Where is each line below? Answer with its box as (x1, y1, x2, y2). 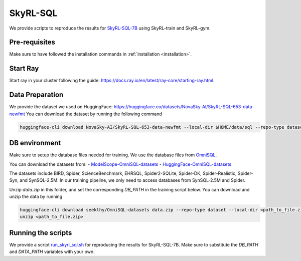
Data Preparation (9, 91, 64, 99)
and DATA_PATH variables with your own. (9, 248, 95, 255)
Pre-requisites (9, 38, 55, 47)
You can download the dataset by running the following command (26, 111, 163, 117)
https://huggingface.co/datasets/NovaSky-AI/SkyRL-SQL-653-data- (113, 104, 254, 110)
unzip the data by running (9, 193, 63, 200)
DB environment (9, 139, 61, 147)
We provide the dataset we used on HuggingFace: (9, 104, 113, 110)
